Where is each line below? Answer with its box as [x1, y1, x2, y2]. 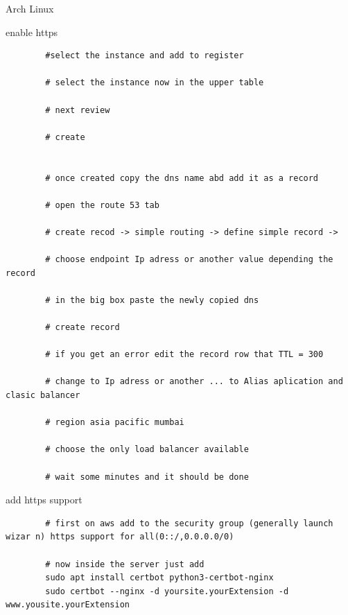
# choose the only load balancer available [45, 444, 249, 455]
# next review [45, 105, 110, 115]
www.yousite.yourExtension [6, 600, 130, 610]
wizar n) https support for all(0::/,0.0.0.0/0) [6, 532, 234, 542]
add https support [6, 492, 82, 507]
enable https [6, 24, 58, 39]
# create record [45, 322, 120, 333]
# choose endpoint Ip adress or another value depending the [45, 254, 333, 265]
